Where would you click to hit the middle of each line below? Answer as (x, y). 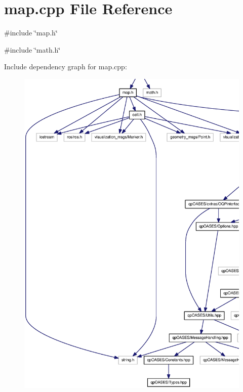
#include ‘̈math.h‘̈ (32, 49)
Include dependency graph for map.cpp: (66, 67)
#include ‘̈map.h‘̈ (31, 33)
